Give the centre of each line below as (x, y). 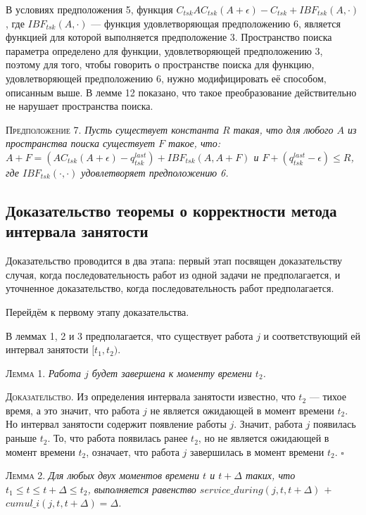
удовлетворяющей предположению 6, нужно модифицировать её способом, (166, 78)
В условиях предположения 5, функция (89, 9)
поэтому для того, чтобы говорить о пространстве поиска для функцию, (160, 64)
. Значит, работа (268, 424)
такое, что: (194, 143)
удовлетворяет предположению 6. (155, 172)
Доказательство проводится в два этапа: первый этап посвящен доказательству (174, 261)
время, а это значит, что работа (73, 410)
